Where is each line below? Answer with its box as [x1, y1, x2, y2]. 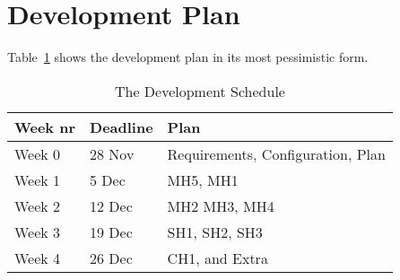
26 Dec [90, 247, 133, 268]
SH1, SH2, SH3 [167, 221, 263, 242]
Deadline [90, 116, 153, 137]
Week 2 [14, 195, 61, 216]
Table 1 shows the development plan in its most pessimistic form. [7, 48, 369, 66]
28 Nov [90, 143, 135, 164]
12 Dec [90, 195, 133, 216]
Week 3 [14, 221, 61, 242]
